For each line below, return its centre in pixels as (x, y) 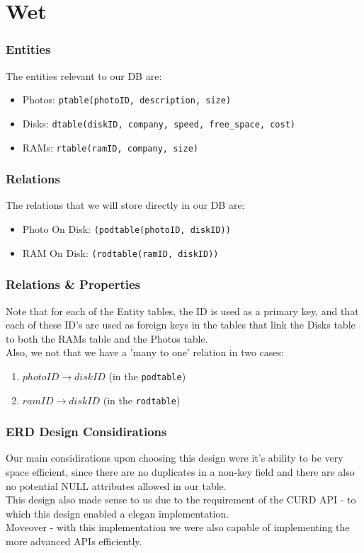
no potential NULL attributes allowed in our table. (116, 485)
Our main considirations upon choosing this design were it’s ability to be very (175, 458)
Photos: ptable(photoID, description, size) (127, 99)
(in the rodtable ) (142, 400)
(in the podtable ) (147, 376)
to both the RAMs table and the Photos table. (107, 338)
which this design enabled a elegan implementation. (118, 513)
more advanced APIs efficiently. (74, 541)
